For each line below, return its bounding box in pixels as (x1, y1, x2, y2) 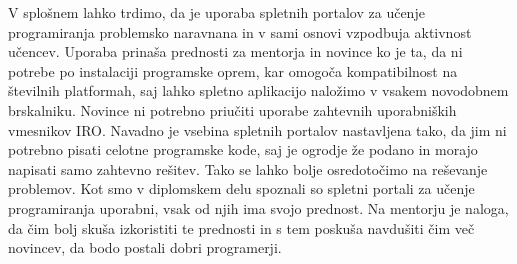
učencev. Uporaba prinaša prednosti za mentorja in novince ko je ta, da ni (8, 41, 463, 62)
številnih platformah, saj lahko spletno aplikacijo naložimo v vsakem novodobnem (8, 80, 509, 101)
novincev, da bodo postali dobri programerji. (8, 237, 282, 258)
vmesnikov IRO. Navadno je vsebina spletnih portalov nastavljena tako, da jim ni (8, 119, 507, 140)
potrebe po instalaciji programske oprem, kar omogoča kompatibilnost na (8, 60, 458, 81)
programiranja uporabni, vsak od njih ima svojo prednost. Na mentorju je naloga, (8, 197, 509, 218)
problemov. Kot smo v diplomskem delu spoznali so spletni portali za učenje (8, 178, 475, 199)
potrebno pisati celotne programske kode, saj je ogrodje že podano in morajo (8, 139, 478, 160)
